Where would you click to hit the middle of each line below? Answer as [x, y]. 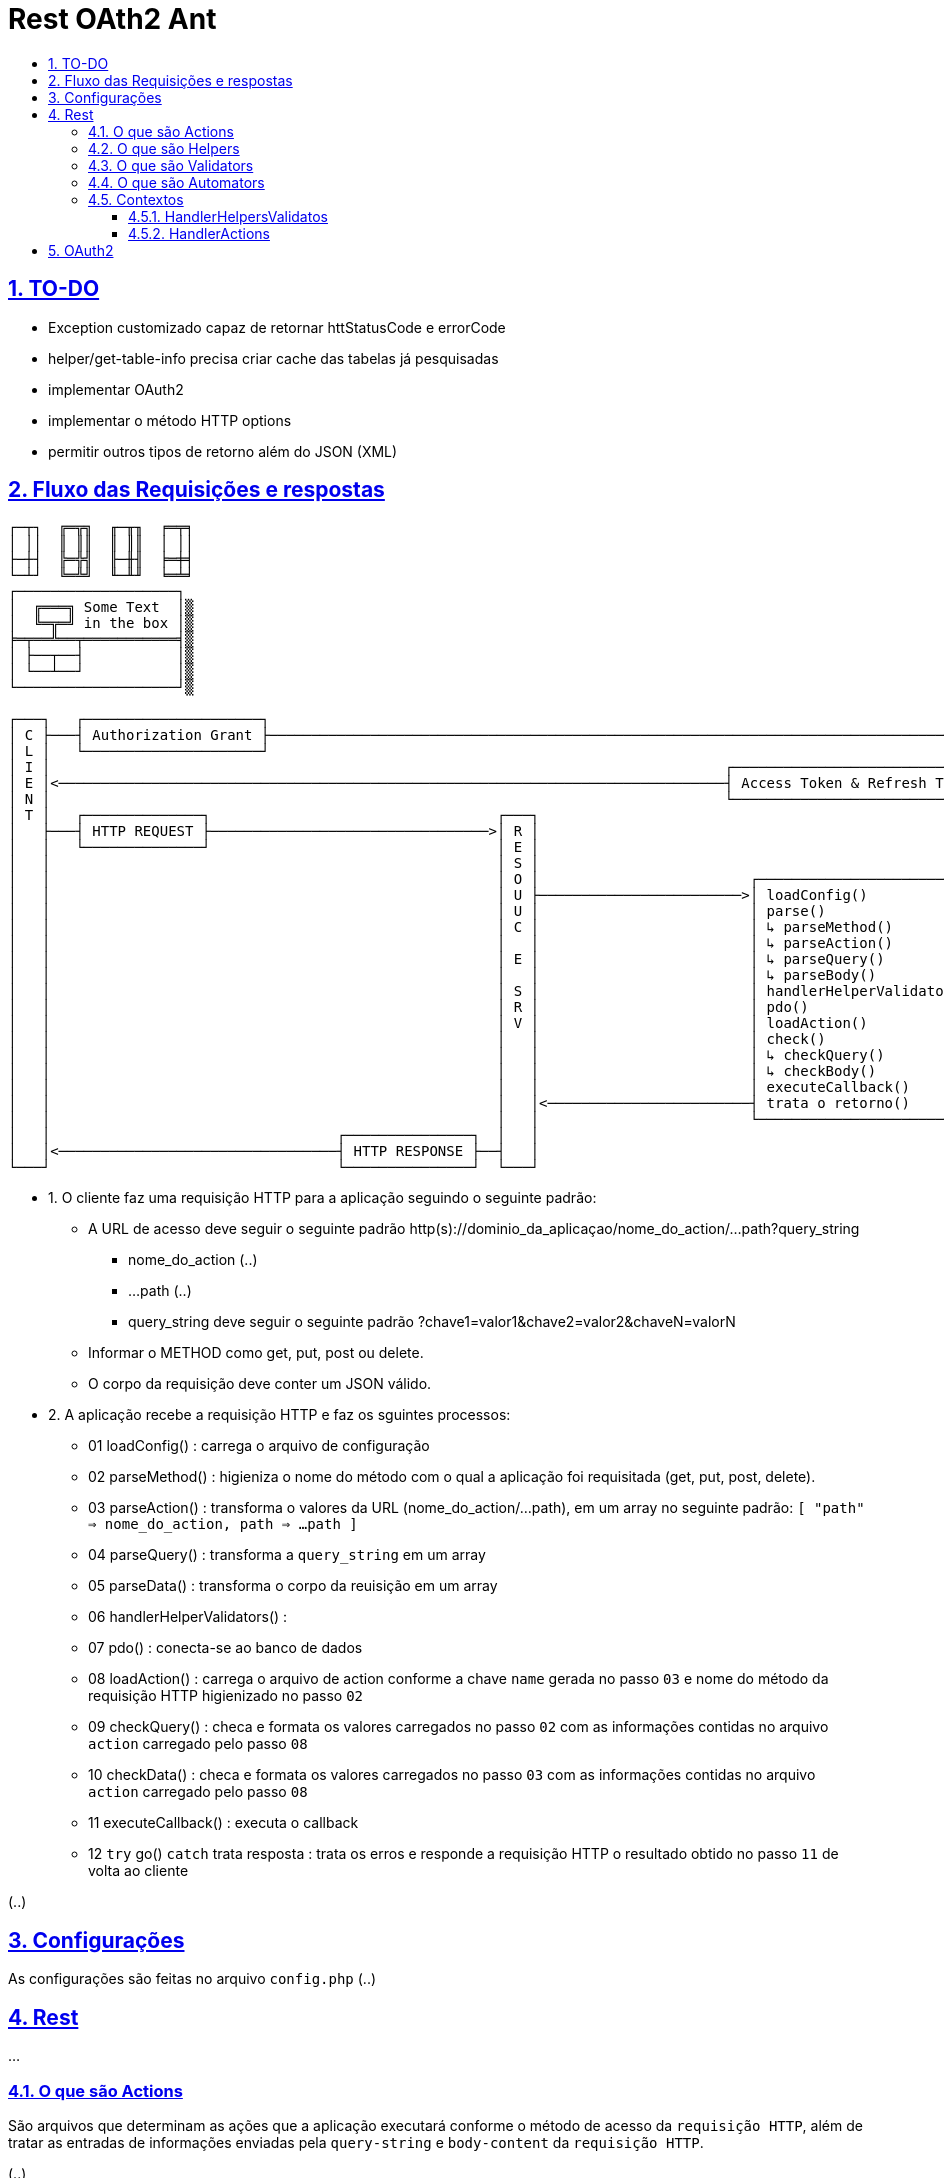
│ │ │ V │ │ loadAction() [438, 1023]
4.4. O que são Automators [176, 182]
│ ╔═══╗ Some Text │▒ [101, 607]
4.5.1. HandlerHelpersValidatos [228, 216]
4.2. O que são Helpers [164, 148]
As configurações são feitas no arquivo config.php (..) [192, 1979]
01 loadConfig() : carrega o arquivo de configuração [259, 1446]
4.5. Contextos [136, 199]
